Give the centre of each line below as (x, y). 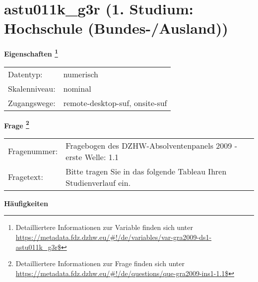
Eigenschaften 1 (31, 53)
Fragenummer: (33, 151)
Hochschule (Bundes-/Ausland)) (116, 28)
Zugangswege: (32, 103)
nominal (77, 88)
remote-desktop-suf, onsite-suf (115, 103)
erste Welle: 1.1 (92, 157)
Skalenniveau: (32, 88)
